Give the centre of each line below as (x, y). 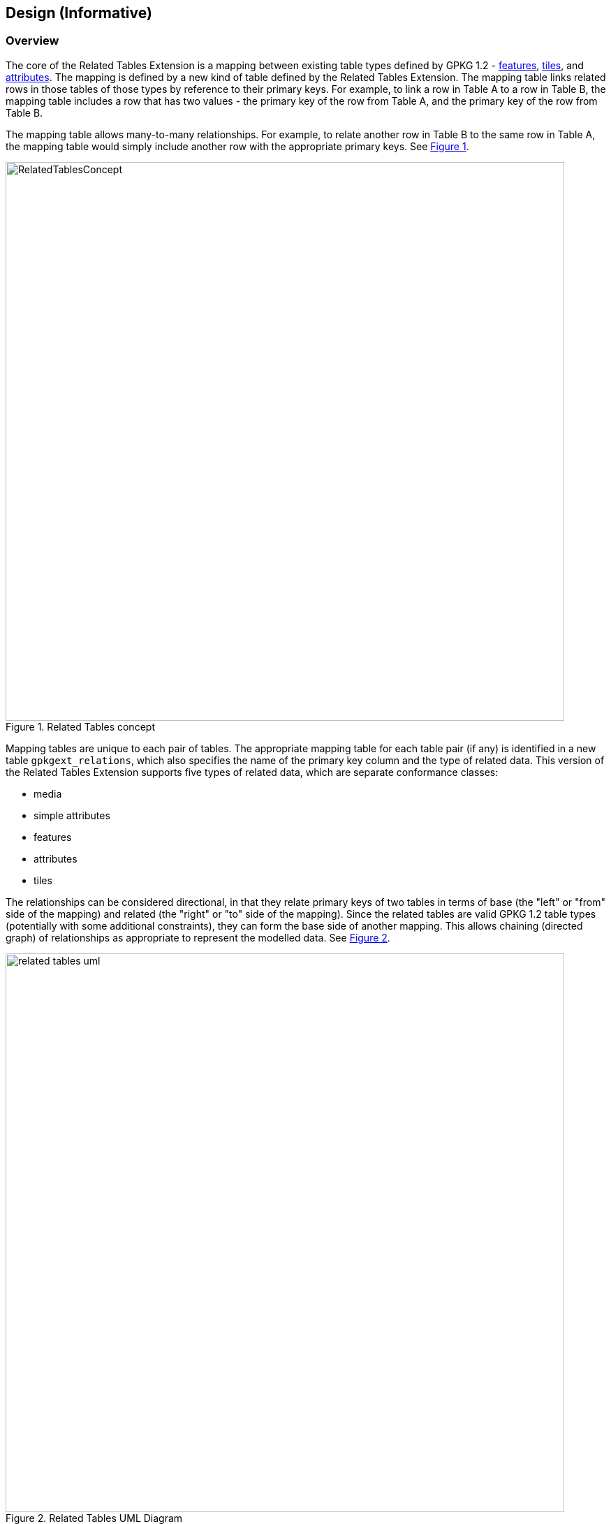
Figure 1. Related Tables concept (80, 726)
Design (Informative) (79, 13)
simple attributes (72, 815)
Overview (32, 41)
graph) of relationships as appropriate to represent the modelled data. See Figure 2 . (198, 937)
